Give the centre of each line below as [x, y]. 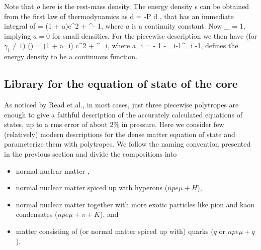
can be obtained [225, 6]
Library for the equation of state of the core [121, 84]
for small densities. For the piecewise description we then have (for [155, 35]
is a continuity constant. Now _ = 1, [189, 26]
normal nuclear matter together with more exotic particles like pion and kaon [135, 204]
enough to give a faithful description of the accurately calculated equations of [123, 114]
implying [18, 35]
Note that [19, 6]
